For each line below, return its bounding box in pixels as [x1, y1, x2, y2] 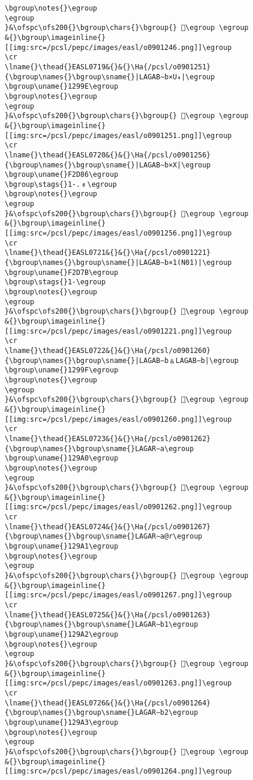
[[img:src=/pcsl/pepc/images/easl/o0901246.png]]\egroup [5, 43, 232, 52]
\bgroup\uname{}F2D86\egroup [5, 170, 119, 179]
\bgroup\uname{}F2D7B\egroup [5, 268, 119, 277]
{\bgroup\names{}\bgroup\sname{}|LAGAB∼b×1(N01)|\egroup [5, 258, 232, 267]
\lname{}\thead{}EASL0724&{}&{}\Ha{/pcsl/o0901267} [5, 522, 211, 531]
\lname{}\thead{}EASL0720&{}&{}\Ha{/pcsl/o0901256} [5, 150, 211, 159]
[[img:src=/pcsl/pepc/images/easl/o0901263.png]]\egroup [5, 679, 232, 688]
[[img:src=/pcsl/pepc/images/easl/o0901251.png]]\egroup [5, 131, 232, 140]
